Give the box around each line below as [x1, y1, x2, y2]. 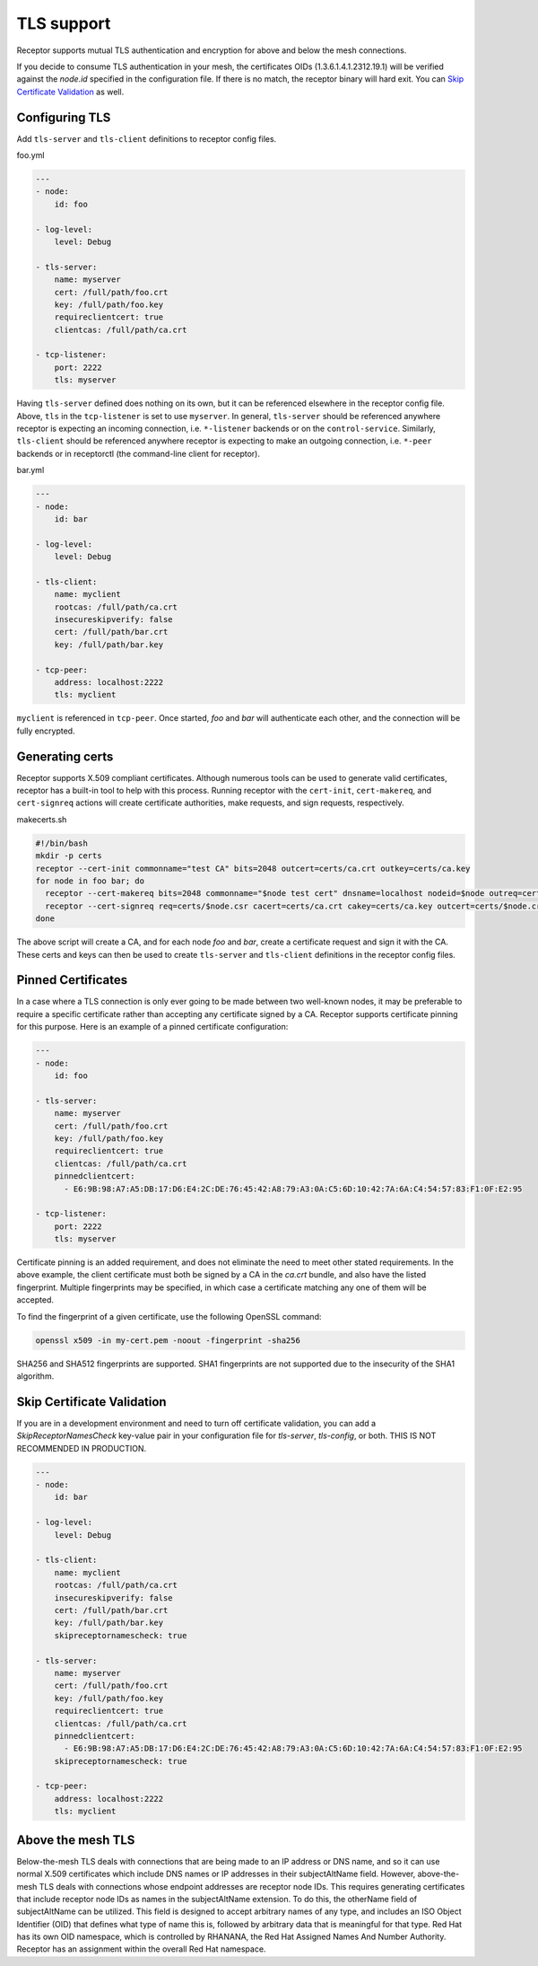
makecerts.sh [16, 813, 67, 825]
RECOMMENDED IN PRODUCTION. [16, 1443, 147, 1453]
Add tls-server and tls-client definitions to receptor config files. [16, 133, 277, 144]
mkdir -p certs [35, 851, 102, 861]
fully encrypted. [16, 725, 75, 736]
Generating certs [16, 749, 114, 764]
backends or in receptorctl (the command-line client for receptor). [16, 448, 260, 459]
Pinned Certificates [16, 972, 128, 987]
